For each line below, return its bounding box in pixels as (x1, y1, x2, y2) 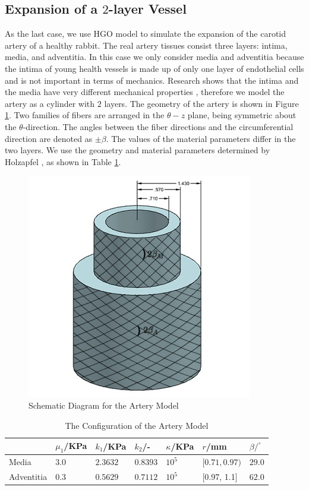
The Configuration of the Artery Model (65, 419, 209, 431)
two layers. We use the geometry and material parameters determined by (5, 144, 270, 156)
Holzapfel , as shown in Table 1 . (5, 155, 121, 167)
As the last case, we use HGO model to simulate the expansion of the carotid (5, 27, 286, 40)
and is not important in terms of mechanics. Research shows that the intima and (5, 74, 299, 86)
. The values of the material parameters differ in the (106, 132, 296, 144)
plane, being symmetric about (187, 109, 297, 121)
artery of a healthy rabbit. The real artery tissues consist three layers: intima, (5, 39, 288, 51)
